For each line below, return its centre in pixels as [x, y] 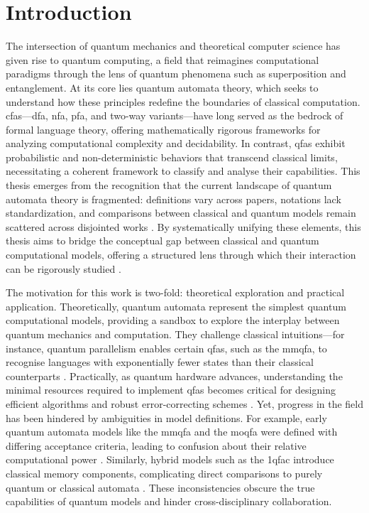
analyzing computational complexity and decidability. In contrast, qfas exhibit [176, 143]
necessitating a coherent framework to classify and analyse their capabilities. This [183, 171]
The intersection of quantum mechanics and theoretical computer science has [173, 46]
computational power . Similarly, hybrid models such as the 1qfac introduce [170, 459]
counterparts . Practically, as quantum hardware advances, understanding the [174, 376]
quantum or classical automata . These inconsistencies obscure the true [160, 487]
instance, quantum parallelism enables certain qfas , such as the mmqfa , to [166, 348]
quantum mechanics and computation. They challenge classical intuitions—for [175, 334]
